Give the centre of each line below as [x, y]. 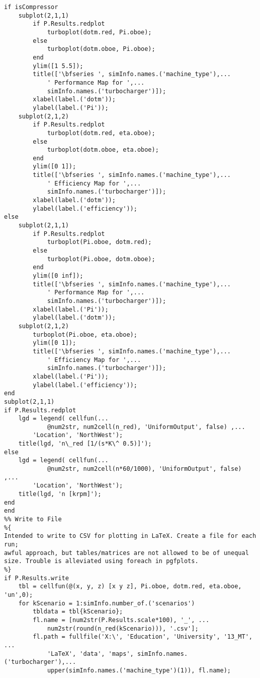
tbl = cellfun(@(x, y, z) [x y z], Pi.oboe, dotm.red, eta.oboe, [130, 587]
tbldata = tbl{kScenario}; [78, 612]
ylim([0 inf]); [58, 276]
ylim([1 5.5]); [58, 66]
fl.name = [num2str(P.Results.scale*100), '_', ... [121, 620]
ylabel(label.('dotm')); [74, 318]
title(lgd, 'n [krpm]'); [60, 494]
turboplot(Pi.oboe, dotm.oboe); [101, 259]
